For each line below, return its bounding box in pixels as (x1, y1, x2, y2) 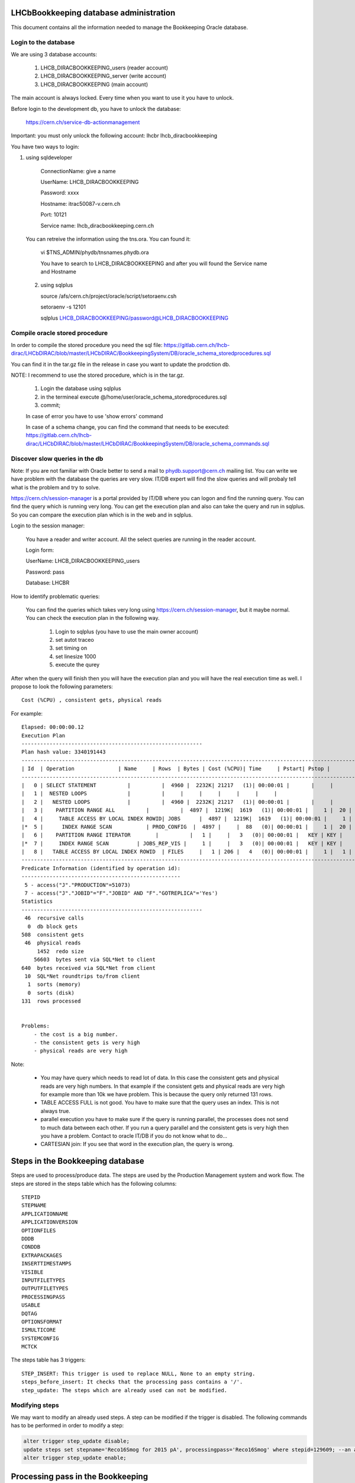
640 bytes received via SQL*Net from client (21, 965, 156, 971)
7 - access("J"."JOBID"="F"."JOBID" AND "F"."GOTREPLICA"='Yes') (24, 890, 218, 897)
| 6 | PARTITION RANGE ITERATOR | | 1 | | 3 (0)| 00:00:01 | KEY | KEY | (21, 832, 343, 839)
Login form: (25, 546, 54, 553)
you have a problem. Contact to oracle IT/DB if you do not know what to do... (40, 1132, 228, 1139)
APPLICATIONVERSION (21, 1219, 78, 1226)
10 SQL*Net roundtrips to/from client (24, 973, 140, 979)
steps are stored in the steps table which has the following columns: (11, 1180, 177, 1187)
